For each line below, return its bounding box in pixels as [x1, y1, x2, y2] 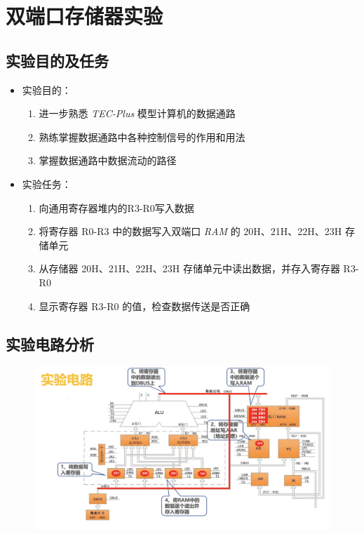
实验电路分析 [6, 333, 94, 354]
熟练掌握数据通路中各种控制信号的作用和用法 [39, 129, 245, 144]
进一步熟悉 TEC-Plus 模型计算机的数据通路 [39, 106, 236, 121]
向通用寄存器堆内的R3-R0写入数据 [39, 200, 194, 215]
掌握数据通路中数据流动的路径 [39, 153, 177, 168]
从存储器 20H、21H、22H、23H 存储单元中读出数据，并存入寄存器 [39, 261, 340, 276]
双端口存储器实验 [6, 1, 163, 30]
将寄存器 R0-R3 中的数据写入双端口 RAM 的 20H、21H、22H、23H [39, 224, 342, 239]
